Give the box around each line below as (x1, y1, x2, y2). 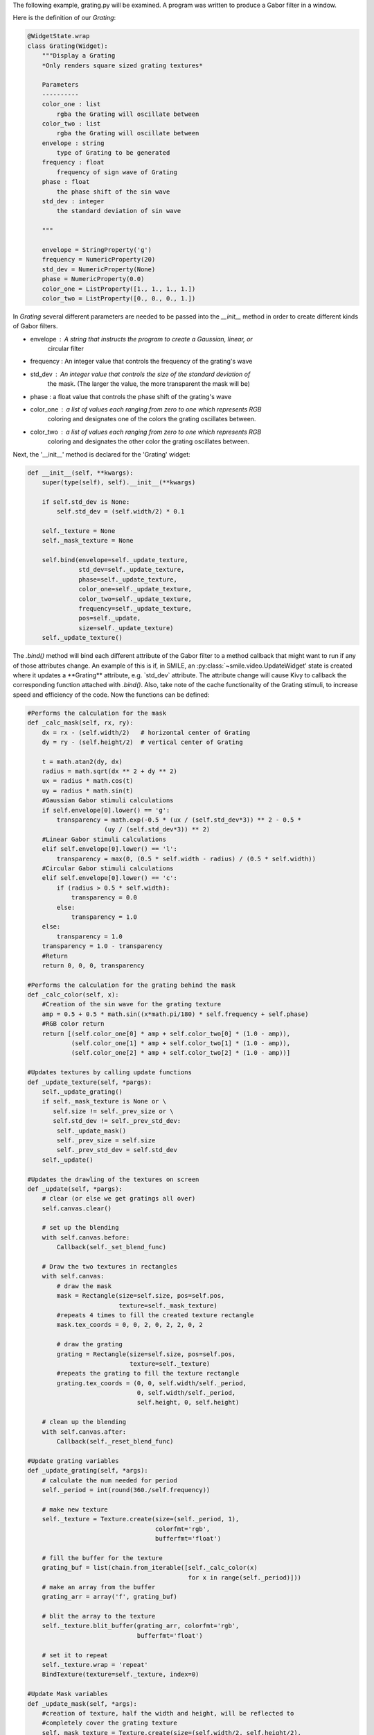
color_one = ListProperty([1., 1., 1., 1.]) (42, 285, 196, 293)
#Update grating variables (27, 1457, 119, 1464)
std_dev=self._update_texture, (78, 566, 185, 574)
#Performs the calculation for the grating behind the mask (27, 981, 236, 989)
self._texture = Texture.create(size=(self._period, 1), (42, 1515, 240, 1523)
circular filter (47, 344, 84, 353)
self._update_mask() (56, 1126, 127, 1135)
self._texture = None (42, 527, 116, 534)
